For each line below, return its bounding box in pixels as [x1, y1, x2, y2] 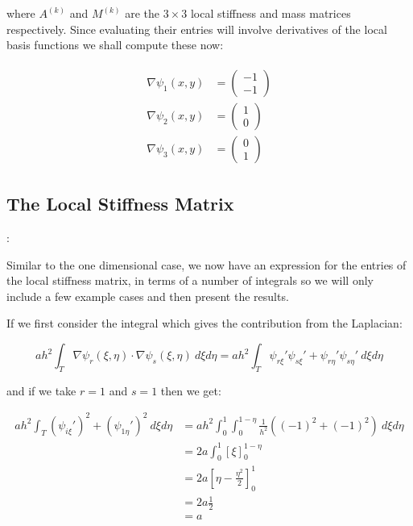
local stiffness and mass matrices [190, 5, 351, 21]
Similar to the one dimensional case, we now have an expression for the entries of [6, 256, 407, 273]
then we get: [160, 382, 221, 399]
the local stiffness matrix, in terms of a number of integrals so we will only [6, 272, 374, 289]
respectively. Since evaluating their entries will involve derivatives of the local [6, 20, 387, 37]
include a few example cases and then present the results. [6, 287, 289, 304]
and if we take [6, 382, 76, 399]
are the [125, 5, 159, 21]
